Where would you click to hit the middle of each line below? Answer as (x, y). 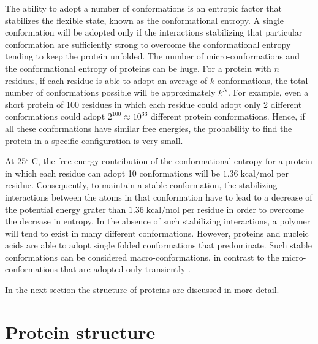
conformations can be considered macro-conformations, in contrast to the (142, 257)
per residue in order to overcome (243, 209)
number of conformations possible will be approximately (110, 92)
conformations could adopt (55, 116)
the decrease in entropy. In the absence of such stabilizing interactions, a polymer (158, 221)
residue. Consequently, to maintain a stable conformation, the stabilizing (141, 185)
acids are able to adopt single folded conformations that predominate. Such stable (158, 245)
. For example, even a (268, 92)
